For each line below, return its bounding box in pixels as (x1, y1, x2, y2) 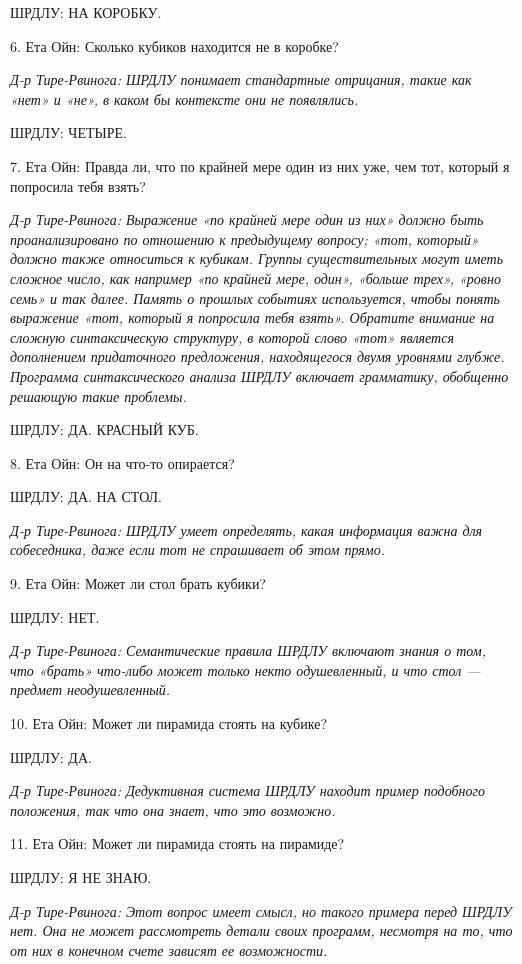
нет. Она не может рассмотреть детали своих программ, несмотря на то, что (10, 920, 513, 941)
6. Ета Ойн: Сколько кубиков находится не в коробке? (10, 35, 339, 56)
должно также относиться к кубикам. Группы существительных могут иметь (10, 248, 504, 269)
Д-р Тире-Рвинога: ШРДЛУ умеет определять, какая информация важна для (10, 519, 483, 540)
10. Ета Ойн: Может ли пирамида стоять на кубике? (10, 713, 328, 734)
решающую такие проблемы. (10, 385, 187, 406)
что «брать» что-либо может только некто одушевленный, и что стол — (10, 659, 481, 680)
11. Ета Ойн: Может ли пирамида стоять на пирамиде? (10, 833, 345, 854)
